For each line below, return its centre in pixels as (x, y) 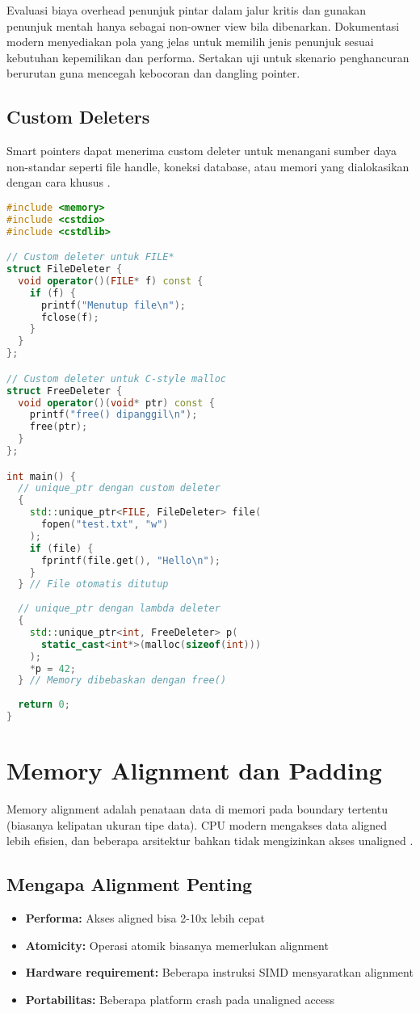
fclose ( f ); (70, 317)
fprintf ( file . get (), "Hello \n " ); (130, 560)
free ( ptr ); (59, 427)
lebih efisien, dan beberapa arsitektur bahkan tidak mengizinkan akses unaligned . (210, 841)
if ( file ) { (61, 548)
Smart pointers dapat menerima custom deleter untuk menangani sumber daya (202, 151)
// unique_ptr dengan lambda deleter (119, 609)
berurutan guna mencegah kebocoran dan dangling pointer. (153, 73)
